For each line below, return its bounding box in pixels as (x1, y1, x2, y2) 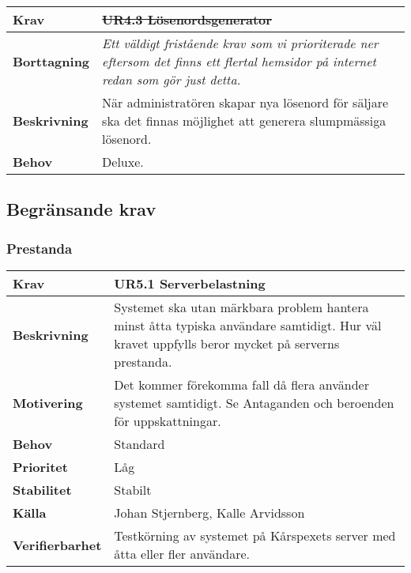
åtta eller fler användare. (114, 545, 250, 563)
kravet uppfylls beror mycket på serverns (114, 334, 340, 352)
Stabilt (114, 481, 152, 499)
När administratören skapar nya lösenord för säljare (102, 93, 389, 111)
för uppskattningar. (114, 412, 221, 430)
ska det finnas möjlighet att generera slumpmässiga (102, 111, 386, 130)
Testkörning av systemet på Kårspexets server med (114, 526, 396, 545)
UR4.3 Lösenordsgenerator (102, 10, 272, 28)
